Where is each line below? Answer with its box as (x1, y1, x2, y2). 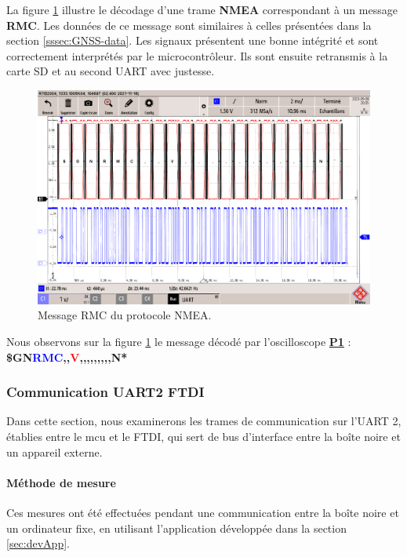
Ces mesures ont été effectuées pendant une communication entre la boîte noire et (6, 504, 399, 520)
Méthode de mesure (6, 474, 116, 490)
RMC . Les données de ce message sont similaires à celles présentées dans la (6, 16, 372, 33)
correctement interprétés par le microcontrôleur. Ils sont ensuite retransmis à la (6, 47, 388, 64)
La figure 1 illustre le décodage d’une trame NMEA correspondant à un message (6, 2, 398, 17)
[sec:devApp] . (6, 535, 70, 552)
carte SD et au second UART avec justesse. (6, 63, 215, 79)
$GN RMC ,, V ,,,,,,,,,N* (6, 348, 128, 365)
